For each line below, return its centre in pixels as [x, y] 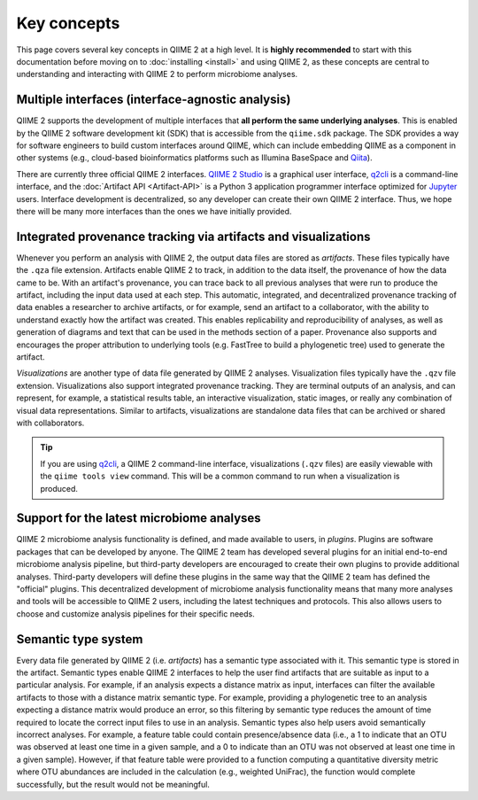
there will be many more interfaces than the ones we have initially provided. [154, 211]
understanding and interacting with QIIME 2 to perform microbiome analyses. [157, 74]
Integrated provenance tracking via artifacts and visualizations [193, 236]
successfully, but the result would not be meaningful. [113, 784]
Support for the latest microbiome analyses [139, 518]
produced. [59, 488]
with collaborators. [50, 423]
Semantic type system [80, 639]
